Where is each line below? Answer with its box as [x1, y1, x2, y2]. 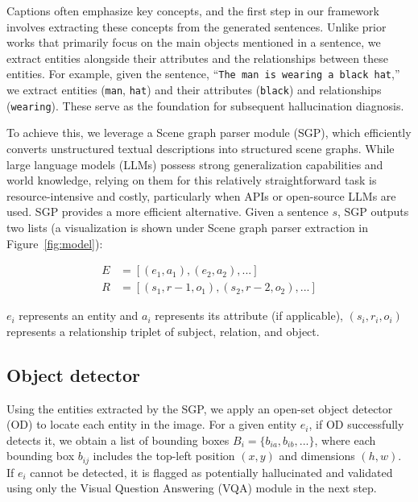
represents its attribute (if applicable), [155, 307, 343, 324]
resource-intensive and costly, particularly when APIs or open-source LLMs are [6, 187, 396, 204]
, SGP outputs [337, 203, 409, 220]
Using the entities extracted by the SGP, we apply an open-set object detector [6, 400, 393, 417]
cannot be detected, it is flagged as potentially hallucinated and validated [30, 463, 393, 480]
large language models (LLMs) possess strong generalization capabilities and [6, 156, 383, 172]
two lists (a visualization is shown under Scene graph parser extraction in [6, 218, 369, 235]
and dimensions [279, 447, 355, 464]
